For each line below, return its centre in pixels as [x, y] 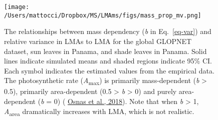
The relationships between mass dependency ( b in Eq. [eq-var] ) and [108, 31]
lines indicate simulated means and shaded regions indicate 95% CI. [108, 61]
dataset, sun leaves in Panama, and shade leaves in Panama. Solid [105, 51]
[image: [17, 7]
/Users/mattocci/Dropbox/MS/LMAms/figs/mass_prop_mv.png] [103, 15]
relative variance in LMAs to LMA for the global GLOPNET [98, 41]
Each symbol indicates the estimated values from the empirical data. [109, 70]
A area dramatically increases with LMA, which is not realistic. [99, 111]
